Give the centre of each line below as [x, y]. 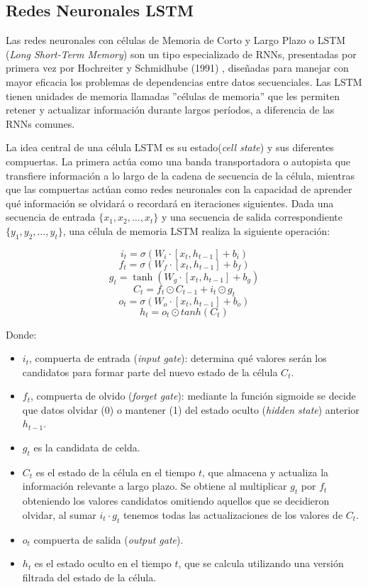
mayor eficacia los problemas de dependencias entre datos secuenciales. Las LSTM [184, 81]
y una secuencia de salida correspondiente [252, 217]
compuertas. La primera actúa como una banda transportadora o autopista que [178, 161]
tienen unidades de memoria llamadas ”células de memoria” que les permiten [173, 95]
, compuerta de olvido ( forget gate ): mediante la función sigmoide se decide [193, 396]
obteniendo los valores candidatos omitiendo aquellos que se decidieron [176, 501]
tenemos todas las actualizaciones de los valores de [233, 514]
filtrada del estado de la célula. [89, 577]
